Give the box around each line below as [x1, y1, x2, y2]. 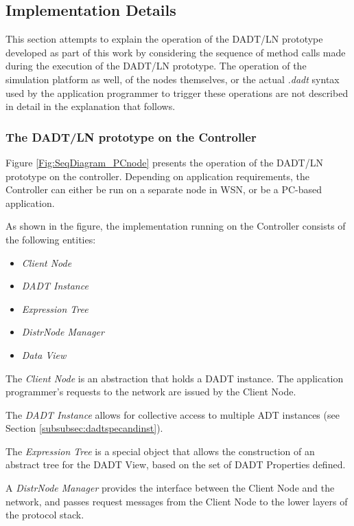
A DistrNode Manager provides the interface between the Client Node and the [5, 481, 335, 495]
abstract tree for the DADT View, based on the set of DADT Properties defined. [5, 457, 346, 472]
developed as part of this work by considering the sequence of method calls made [5, 45, 346, 59]
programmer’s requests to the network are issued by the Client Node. [5, 384, 296, 399]
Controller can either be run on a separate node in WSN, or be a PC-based [5, 182, 322, 197]
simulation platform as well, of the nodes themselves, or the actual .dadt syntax [5, 72, 340, 86]
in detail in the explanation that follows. [5, 99, 176, 113]
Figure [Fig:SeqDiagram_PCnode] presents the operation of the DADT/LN [5, 155, 323, 169]
